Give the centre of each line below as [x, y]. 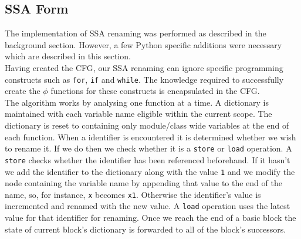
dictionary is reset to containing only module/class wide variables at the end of [147, 125]
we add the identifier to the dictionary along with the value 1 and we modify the [150, 171]
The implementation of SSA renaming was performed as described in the [136, 33]
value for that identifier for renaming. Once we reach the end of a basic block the [150, 218]
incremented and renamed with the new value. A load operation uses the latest [148, 206]
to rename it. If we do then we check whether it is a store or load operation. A [148, 148]
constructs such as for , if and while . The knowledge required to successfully [144, 79]
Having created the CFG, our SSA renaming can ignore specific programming [144, 67]
